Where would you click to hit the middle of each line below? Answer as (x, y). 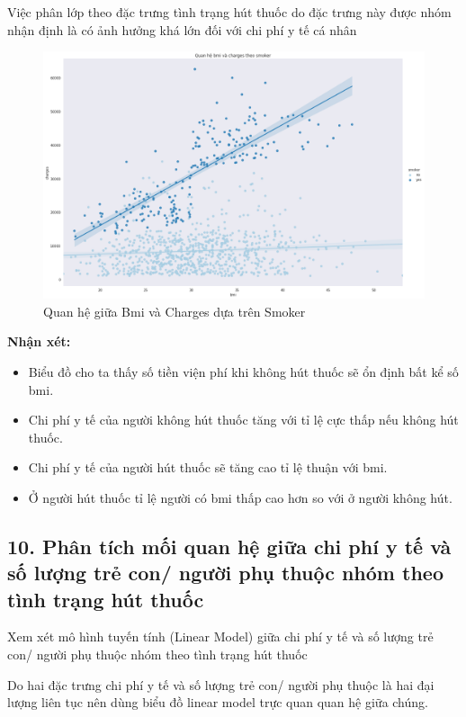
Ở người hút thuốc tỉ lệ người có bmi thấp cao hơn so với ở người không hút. (240, 497)
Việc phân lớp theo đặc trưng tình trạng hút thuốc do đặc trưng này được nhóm (229, 12)
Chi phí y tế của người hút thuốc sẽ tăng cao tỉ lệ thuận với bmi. (208, 467)
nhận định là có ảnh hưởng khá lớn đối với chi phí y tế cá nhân (182, 29)
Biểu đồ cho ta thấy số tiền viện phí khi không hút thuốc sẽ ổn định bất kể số (243, 371)
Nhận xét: (39, 341)
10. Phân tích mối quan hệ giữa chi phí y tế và (229, 546)
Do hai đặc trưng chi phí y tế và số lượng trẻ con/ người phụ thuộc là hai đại (221, 684)
